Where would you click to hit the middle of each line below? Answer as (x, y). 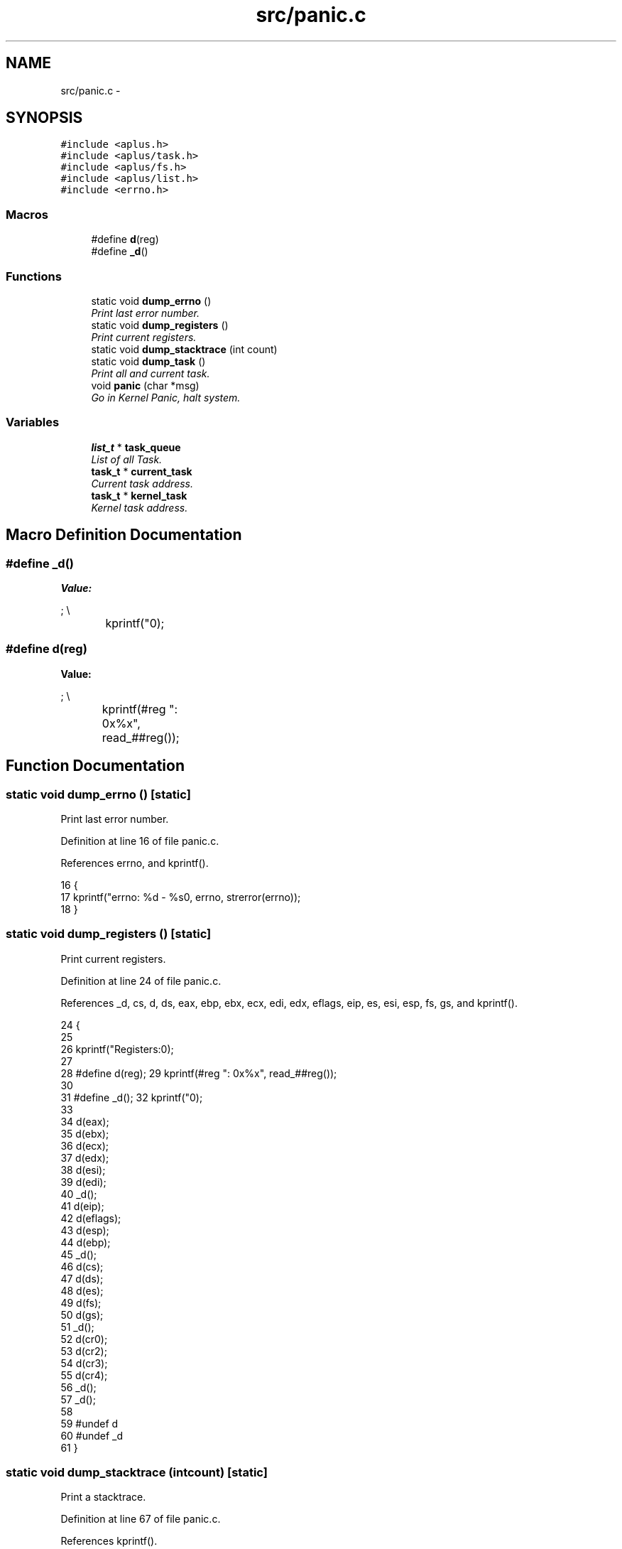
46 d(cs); (82, 1266)
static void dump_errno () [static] (98, 794)
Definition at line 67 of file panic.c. (141, 1519)
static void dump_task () (148, 361)
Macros (27, 214)
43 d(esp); (85, 1230)
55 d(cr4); (84, 1375)
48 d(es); (82, 1290)
